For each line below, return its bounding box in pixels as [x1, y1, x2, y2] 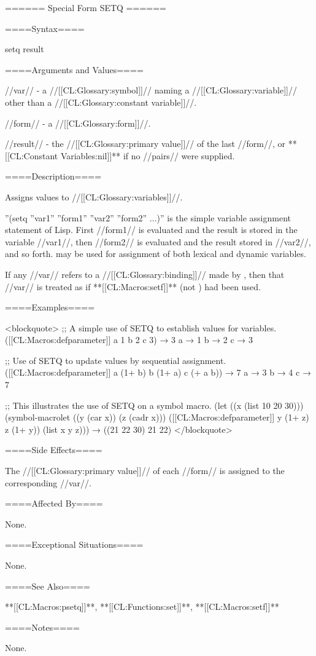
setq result [5, 42, 44, 55]
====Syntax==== [5, 22, 85, 34]
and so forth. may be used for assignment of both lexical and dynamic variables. [5, 247, 306, 260]
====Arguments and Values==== [5, 63, 144, 76]
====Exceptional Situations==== [5, 538, 144, 551]
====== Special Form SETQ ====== [5, 1, 166, 14]
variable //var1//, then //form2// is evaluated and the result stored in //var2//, [5, 235, 311, 248]
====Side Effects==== [5, 443, 102, 456]
